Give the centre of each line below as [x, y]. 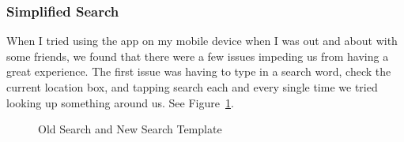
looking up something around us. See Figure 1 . [120, 102]
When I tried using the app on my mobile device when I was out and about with [202, 41]
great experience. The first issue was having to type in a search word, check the [199, 71]
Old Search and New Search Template [130, 129]
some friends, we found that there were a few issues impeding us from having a [198, 56]
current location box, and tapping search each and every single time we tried [192, 87]
